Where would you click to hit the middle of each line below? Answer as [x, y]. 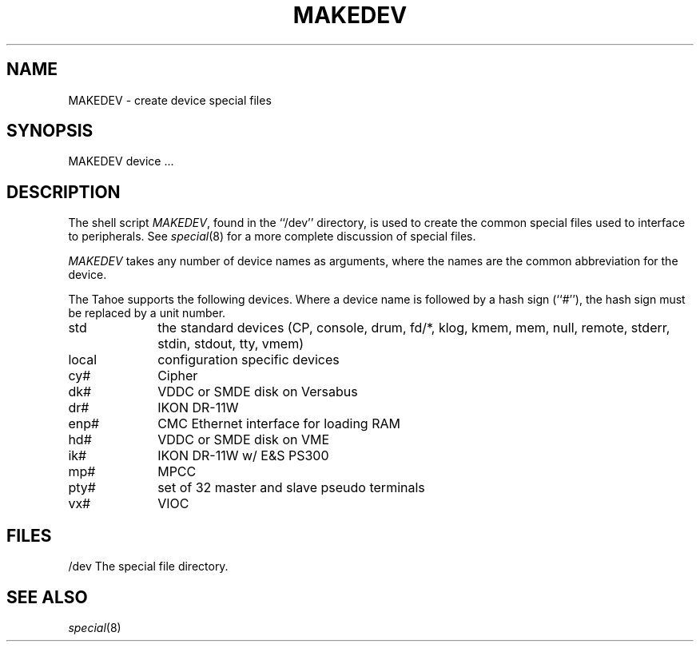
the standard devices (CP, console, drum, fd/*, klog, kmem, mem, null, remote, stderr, [414, 328]
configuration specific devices [249, 360]
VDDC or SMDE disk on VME [244, 440]
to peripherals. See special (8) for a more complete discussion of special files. [272, 237]
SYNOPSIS [50, 131]
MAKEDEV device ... [121, 161]
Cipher [178, 376]
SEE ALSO [47, 597]
